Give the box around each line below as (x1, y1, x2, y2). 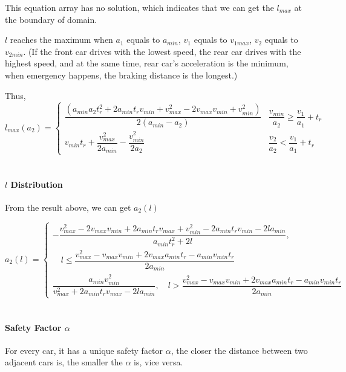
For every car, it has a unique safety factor (5, 344, 163, 356)
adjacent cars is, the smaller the (5, 356, 123, 368)
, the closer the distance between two (171, 344, 308, 356)
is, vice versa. (134, 356, 183, 368)
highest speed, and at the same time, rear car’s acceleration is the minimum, (5, 57, 289, 69)
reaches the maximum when (10, 33, 113, 46)
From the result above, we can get (5, 200, 131, 213)
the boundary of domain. (5, 13, 97, 25)
